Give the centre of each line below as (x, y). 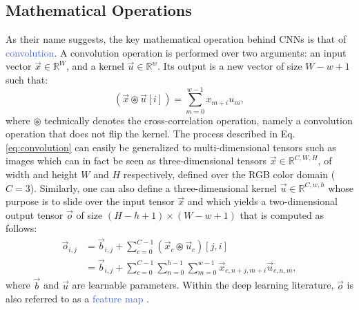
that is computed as (282, 214)
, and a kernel (95, 66)
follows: (21, 228)
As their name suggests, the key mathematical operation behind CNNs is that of (176, 39)
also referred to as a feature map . (77, 299)
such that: (27, 79)
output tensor (35, 214)
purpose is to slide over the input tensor (90, 201)
